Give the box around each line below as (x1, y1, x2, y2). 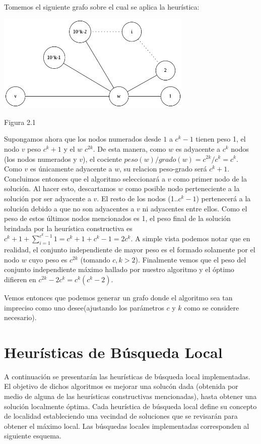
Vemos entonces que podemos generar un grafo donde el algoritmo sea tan (4, 292, 233, 302)
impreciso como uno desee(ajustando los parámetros (4, 302, 164, 313)
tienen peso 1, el (195, 134, 246, 144)
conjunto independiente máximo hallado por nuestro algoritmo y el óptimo (4, 264, 234, 275)
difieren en (4, 274, 36, 284)
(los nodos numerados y (4, 153, 77, 164)
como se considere (184, 302, 239, 313)
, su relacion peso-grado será (119, 163, 207, 174)
